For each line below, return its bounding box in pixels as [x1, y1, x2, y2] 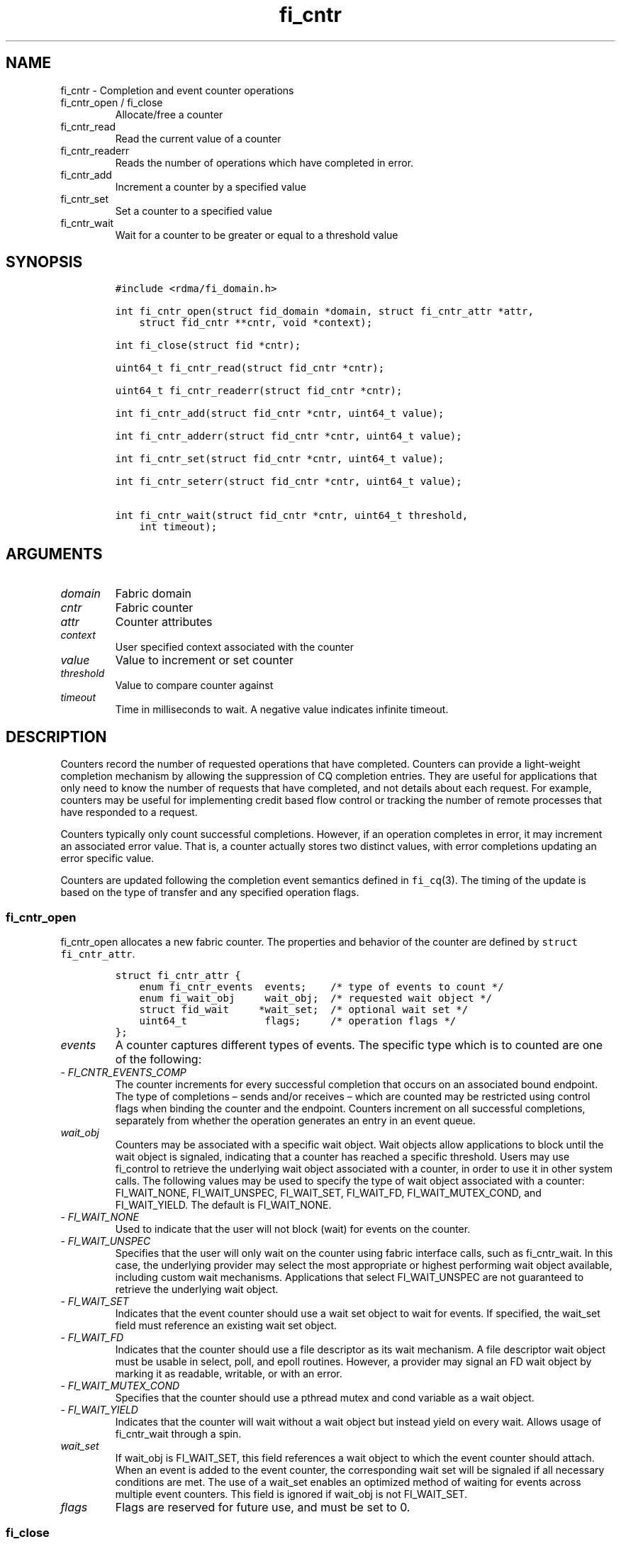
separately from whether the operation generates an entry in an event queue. [115, 1114, 476, 1126]
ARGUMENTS [6, 544, 103, 563]
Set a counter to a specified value [115, 204, 272, 217]
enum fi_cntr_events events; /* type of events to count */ [139, 980, 504, 992]
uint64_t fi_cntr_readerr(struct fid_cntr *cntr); [115, 385, 403, 397]
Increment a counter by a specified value [115, 180, 306, 193]
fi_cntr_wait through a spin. [115, 1427, 242, 1440]
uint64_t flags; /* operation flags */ [139, 1014, 457, 1026]
